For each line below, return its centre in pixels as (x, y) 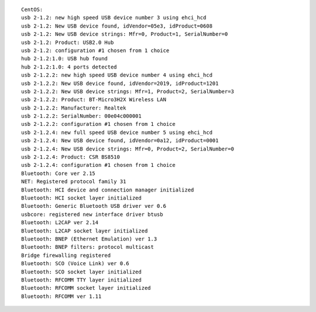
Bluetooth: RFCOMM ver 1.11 (61, 296)
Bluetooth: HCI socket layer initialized (81, 198)
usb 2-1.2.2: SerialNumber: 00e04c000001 (81, 116)
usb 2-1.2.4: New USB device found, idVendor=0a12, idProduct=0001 (120, 141)
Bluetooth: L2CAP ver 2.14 (60, 223)
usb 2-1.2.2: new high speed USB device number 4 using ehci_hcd (117, 75)
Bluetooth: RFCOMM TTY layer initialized (81, 280)
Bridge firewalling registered (66, 255)
